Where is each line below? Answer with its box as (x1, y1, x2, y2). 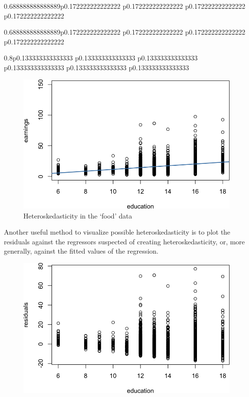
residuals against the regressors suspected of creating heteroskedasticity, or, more (4, 236, 245, 246)
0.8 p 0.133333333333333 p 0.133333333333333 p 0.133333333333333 (4, 53, 198, 63)
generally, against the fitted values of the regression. (4, 246, 159, 256)
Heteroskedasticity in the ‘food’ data (23, 210, 132, 220)
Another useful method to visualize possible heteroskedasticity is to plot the (4, 227, 231, 237)
